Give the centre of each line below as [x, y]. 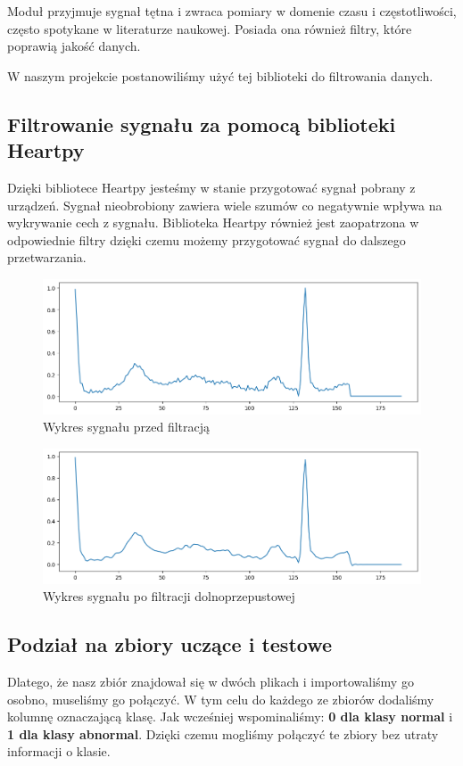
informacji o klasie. [59, 751]
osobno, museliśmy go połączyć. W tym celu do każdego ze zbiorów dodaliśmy [221, 699]
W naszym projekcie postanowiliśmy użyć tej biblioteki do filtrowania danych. [220, 75]
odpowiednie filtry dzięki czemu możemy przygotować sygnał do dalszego [207, 239]
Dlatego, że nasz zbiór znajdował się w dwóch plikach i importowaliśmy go [211, 681]
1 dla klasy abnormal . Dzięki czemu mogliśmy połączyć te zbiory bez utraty [223, 733]
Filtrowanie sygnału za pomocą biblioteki [202, 124]
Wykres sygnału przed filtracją [126, 427]
